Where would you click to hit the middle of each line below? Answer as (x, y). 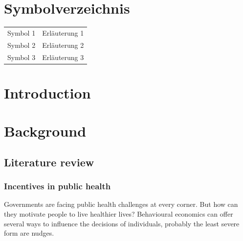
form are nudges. (29, 233)
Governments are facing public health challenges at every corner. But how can (121, 204)
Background (45, 131)
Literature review (49, 162)
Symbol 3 (22, 57)
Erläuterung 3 (63, 57)
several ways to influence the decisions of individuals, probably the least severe (122, 223)
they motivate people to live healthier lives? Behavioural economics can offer (119, 214)
